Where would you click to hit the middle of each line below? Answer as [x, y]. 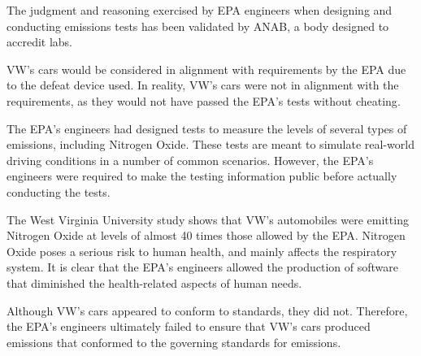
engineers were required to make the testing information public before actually [202, 176]
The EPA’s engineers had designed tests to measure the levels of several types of [207, 128]
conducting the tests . [59, 191]
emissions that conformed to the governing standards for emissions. [174, 342]
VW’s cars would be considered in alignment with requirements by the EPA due [206, 69]
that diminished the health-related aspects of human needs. [154, 282]
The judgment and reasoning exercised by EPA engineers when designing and [200, 10]
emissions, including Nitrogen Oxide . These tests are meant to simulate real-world [210, 144]
